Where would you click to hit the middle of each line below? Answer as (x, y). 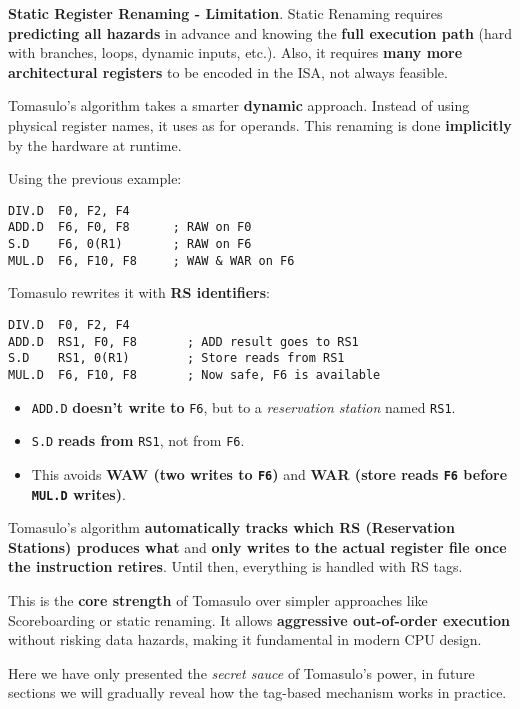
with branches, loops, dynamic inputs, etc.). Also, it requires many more (235, 52)
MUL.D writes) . (78, 493)
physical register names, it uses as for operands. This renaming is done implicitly (260, 124)
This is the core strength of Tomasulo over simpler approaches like (218, 600)
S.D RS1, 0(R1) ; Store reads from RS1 (176, 358)
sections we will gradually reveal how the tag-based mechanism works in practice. (257, 692)
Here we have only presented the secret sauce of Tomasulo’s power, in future (241, 672)
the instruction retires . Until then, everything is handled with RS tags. (235, 566)
